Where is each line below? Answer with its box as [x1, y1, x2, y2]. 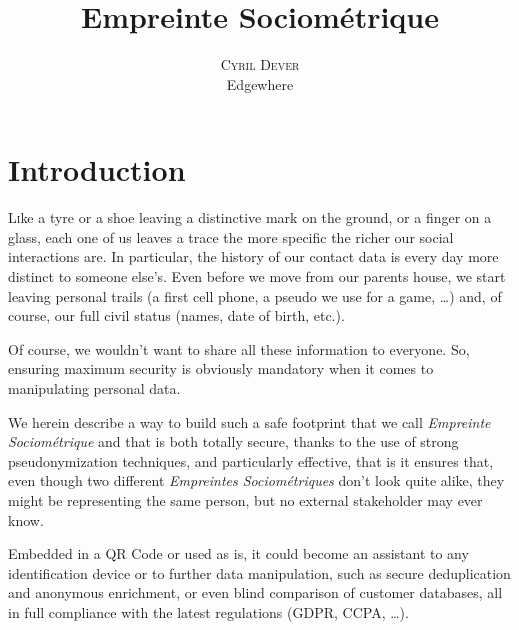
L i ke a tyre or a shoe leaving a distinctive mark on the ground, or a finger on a [8, 207, 492, 228]
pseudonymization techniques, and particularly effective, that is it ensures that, [8, 450, 494, 471]
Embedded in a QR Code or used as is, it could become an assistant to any [8, 543, 469, 564]
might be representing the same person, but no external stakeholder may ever [8, 489, 483, 510]
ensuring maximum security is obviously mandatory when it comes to [8, 358, 434, 379]
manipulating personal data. [8, 378, 181, 398]
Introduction [8, 149, 186, 190]
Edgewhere [226, 73, 294, 94]
